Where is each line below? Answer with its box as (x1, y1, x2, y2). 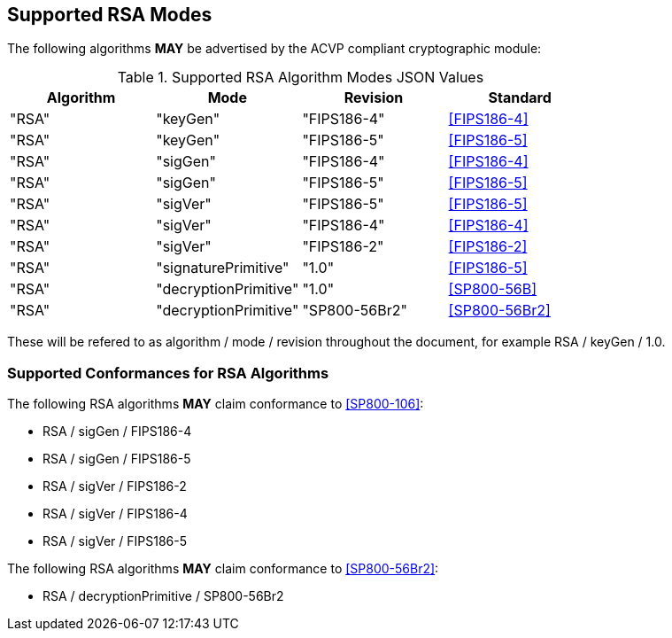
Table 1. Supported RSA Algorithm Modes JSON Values (117, 68, 484, 87)
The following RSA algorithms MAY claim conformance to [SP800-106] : (7, 396, 424, 412)
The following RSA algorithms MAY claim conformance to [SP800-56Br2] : (7, 561, 439, 577)
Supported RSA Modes (7, 4, 212, 26)
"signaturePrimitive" (156, 259, 290, 277)
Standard (488, 89, 552, 107)
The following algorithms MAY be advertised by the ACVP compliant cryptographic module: (7, 41, 542, 57)
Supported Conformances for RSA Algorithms (7, 363, 329, 382)
